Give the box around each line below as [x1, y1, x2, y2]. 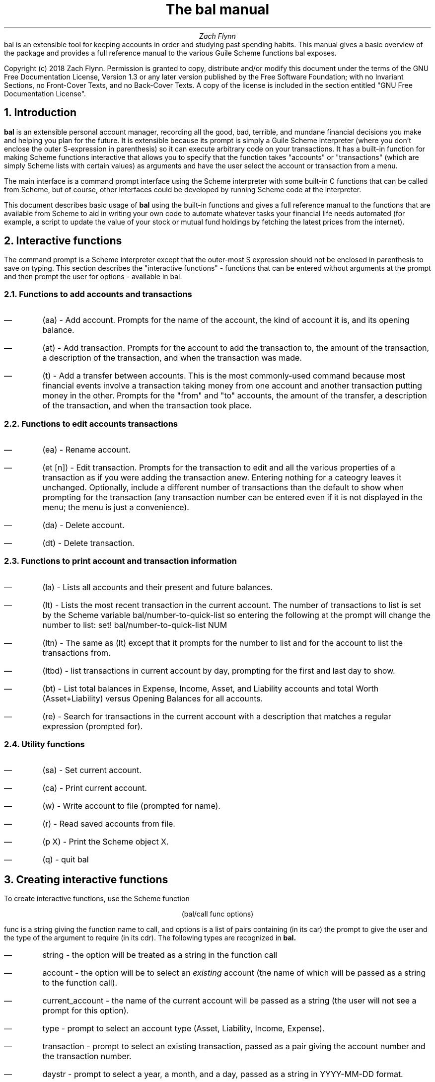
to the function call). [42, 978, 118, 988]
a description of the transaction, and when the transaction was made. [42, 353, 302, 363]
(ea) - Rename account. [42, 444, 131, 455]
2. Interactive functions [4, 234, 122, 247]
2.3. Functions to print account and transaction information [4, 556, 237, 566]
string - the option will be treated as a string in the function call [42, 950, 278, 960]
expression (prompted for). [42, 721, 143, 731]
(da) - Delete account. [42, 520, 125, 530]
